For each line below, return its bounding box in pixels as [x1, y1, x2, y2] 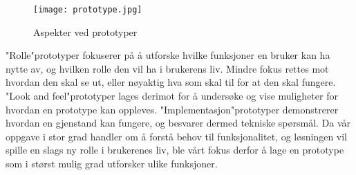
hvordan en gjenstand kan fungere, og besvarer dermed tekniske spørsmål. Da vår [6, 116, 351, 130]
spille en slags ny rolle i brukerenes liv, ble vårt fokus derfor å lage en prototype [6, 142, 344, 157]
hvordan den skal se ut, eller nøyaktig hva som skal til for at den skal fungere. [6, 75, 336, 89]
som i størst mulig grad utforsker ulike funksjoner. [6, 156, 218, 170]
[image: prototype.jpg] [33, 5, 142, 15]
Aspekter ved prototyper [33, 24, 138, 39]
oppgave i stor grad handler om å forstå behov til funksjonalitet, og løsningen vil [6, 129, 348, 143]
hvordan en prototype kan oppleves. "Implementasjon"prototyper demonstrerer [6, 102, 339, 116]
